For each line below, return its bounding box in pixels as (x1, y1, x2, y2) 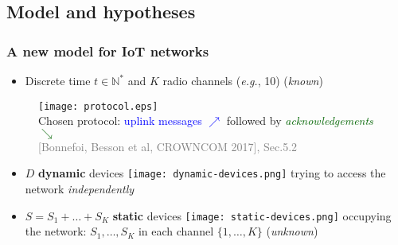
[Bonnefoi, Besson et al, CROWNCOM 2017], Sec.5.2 (38, 138, 298, 154)
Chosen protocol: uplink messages (38, 112, 202, 129)
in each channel (138, 223, 214, 239)
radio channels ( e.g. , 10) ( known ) (162, 72, 323, 88)
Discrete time (25, 72, 91, 88)
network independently (25, 181, 135, 197)
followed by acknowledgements (226, 112, 373, 129)
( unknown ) (266, 223, 318, 239)
